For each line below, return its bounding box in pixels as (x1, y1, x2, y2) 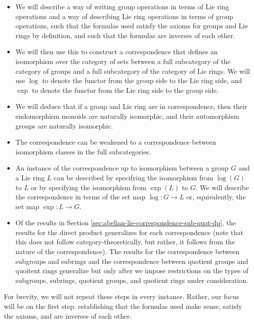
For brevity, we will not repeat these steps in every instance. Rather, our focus (4, 291, 239, 302)
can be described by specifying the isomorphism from (54, 172, 213, 182)
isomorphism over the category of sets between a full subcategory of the (15, 56, 231, 66)
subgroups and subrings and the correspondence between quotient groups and (15, 256, 248, 266)
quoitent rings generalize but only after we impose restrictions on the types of (15, 265, 249, 276)
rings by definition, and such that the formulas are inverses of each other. (15, 30, 235, 40)
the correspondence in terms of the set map (15, 192, 146, 202)
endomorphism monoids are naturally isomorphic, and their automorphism (15, 110, 239, 121)
